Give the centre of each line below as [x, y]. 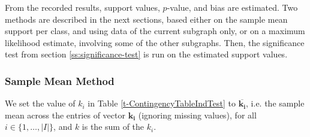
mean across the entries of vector [65, 115]
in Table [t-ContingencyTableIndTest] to [162, 103]
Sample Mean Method [60, 80]
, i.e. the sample [275, 103]
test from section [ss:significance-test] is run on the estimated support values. [146, 54]
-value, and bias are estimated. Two [232, 7]
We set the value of [40, 103]
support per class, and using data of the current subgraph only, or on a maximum [155, 31]
